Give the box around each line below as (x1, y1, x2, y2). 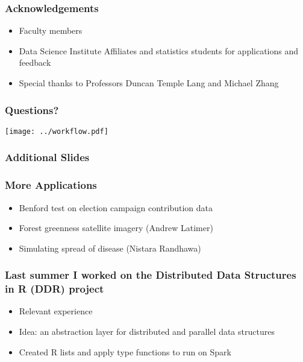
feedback (19, 56, 51, 69)
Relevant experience (19, 305, 93, 317)
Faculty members (19, 24, 83, 37)
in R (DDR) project (5, 281, 104, 296)
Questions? (5, 102, 59, 117)
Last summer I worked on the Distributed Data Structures (5, 267, 296, 282)
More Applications (5, 177, 97, 192)
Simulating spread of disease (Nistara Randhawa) (19, 241, 201, 254)
